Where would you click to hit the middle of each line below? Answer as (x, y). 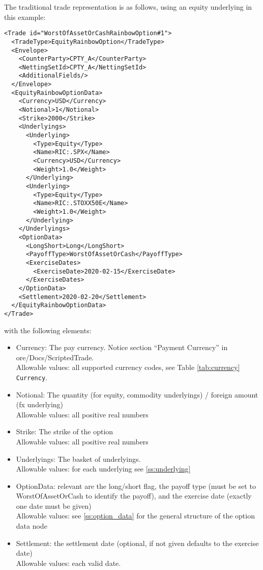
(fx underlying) (40, 404)
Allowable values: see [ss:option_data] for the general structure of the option (135, 516)
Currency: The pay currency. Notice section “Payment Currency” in (122, 347)
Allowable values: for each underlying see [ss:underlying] (103, 469)
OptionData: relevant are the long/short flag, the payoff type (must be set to (136, 486)
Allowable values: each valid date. (68, 563)
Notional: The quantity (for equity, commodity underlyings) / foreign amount (137, 394)
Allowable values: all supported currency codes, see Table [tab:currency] (128, 367)
